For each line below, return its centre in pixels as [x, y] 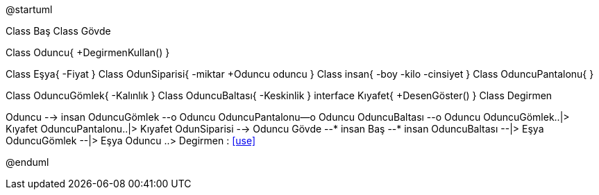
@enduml [27, 162]
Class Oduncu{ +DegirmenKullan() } [88, 52]
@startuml [29, 9]
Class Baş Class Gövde [58, 31]
